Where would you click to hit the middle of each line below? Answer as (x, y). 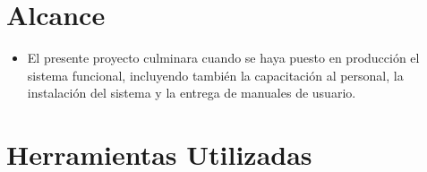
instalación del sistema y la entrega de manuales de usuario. (192, 93)
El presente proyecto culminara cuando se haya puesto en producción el (223, 58)
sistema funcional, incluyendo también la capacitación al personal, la (215, 75)
